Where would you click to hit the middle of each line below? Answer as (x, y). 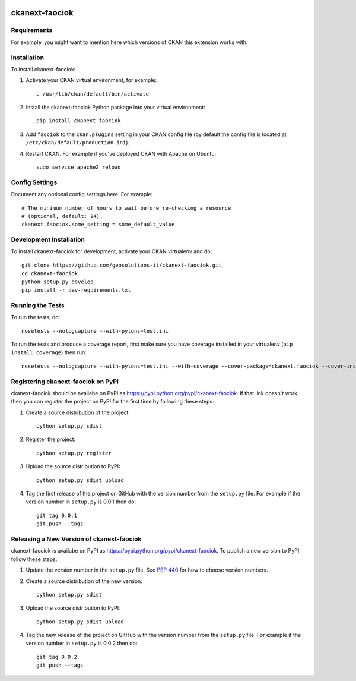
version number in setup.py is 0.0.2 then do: (82, 643)
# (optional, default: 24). (62, 216)
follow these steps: (34, 559)
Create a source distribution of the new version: (84, 581)
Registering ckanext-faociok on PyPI (65, 382)
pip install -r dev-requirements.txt (77, 290)
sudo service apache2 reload (79, 167)
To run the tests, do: (36, 317)
